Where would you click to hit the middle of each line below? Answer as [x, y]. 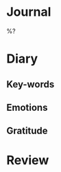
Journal [29, 12]
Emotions [27, 107]
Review [28, 161]
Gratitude [27, 131]
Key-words [30, 84]
